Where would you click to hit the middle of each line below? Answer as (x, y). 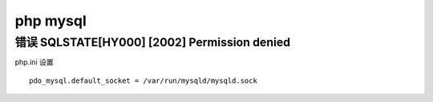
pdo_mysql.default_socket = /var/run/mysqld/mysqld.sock (144, 80)
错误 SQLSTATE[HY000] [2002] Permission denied (153, 42)
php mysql (51, 21)
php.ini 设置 (34, 62)
